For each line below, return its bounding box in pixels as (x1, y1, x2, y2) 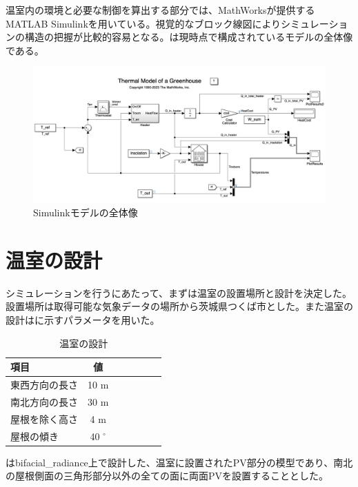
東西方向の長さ (10, 377, 78, 391)
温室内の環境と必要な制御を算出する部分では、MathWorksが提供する (6, 3, 315, 17)
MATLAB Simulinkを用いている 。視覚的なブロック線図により (6, 16, 281, 30)
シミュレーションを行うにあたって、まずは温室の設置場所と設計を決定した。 (6, 285, 352, 300)
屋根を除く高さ (10, 411, 78, 426)
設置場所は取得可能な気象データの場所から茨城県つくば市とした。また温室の (6, 299, 353, 313)
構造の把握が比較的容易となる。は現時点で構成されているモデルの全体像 (24, 30, 353, 44)
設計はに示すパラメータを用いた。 (6, 312, 160, 327)
